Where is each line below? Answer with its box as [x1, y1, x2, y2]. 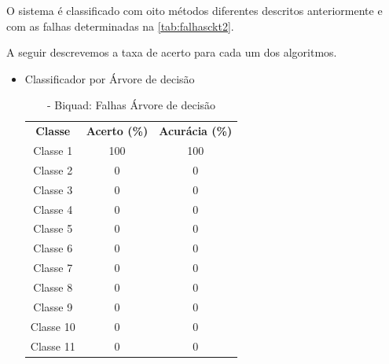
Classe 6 [33, 240, 73, 256]
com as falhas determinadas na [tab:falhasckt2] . [6, 17, 234, 34]
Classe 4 [33, 200, 73, 217]
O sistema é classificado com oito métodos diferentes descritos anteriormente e [6, 2, 383, 18]
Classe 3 [33, 181, 73, 197]
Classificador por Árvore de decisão [24, 70, 195, 86]
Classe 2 [33, 161, 73, 178]
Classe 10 [30, 318, 75, 334]
